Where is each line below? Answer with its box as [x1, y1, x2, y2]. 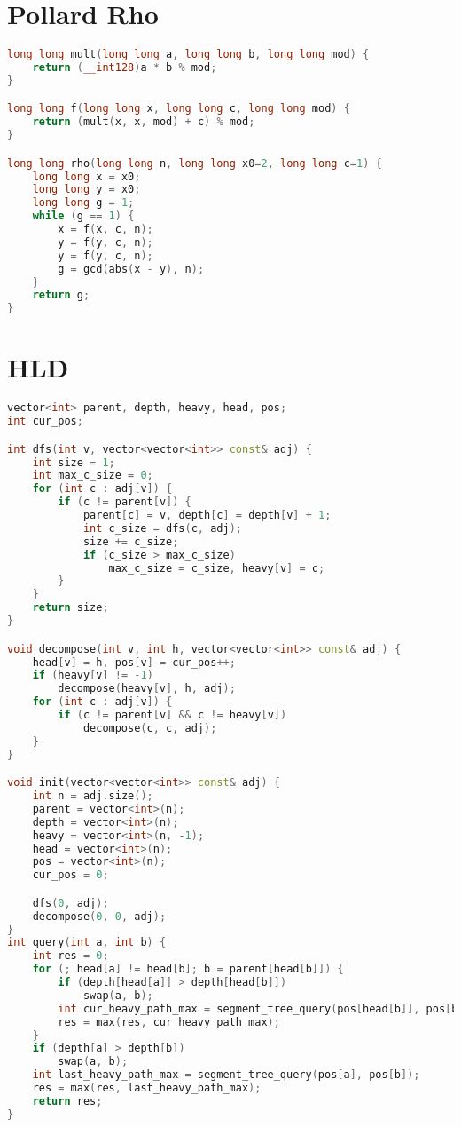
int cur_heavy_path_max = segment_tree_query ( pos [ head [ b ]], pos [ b [58, 1002, 458, 1015]
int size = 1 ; [32, 456, 115, 469]
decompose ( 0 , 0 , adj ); [32, 909, 167, 923]
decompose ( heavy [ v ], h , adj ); [58, 682, 236, 695]
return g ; [32, 289, 90, 302]
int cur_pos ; [7, 415, 83, 428]
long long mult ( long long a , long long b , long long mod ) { [7, 48, 370, 61]
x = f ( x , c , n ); [58, 223, 153, 236]
